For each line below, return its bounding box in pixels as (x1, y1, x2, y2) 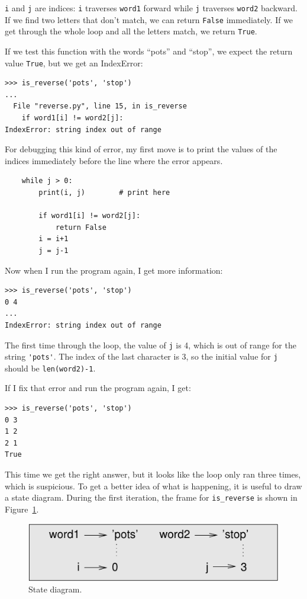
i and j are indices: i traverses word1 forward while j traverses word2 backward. (5, 2, 298, 14)
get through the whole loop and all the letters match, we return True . (5, 25, 257, 37)
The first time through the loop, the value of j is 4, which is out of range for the (5, 338, 296, 351)
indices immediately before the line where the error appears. (5, 154, 223, 166)
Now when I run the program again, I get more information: (5, 264, 223, 276)
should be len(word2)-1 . (5, 361, 96, 374)
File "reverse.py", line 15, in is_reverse (13, 102, 187, 111)
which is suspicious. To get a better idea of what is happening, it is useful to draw (5, 479, 302, 492)
